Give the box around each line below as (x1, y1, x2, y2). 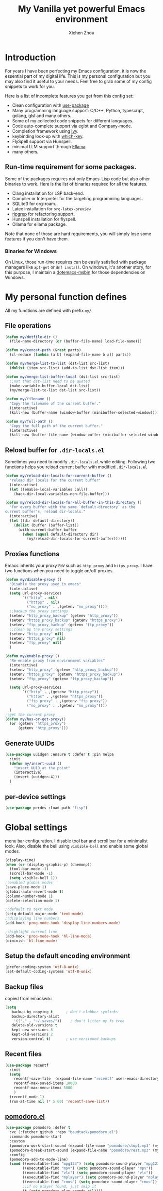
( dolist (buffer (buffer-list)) (14, 523, 79, 527)
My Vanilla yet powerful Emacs (17, 3, 146, 15)
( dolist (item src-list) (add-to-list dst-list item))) (9, 365, 125, 370)
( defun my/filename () (5, 397, 51, 402)
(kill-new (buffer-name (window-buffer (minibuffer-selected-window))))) (9, 410, 162, 415)
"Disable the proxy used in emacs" (9, 582, 81, 587)
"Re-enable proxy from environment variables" (9, 658, 105, 664)
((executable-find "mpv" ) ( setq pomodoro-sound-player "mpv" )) (22, 1166, 153, 1171)
